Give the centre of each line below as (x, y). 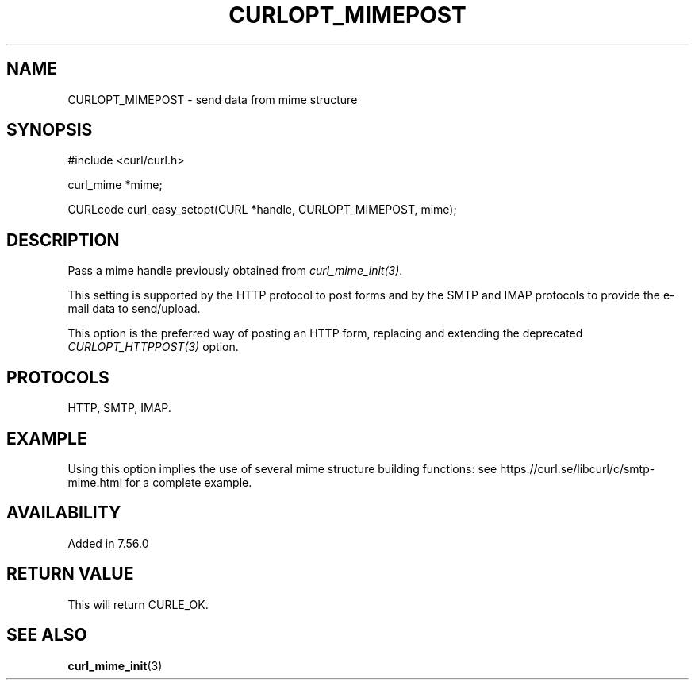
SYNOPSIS (50, 130)
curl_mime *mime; (115, 185)
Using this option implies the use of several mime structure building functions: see (282, 468)
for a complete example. (188, 482)
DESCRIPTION (63, 240)
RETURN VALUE (70, 574)
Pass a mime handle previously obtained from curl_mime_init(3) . (235, 271)
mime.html (95, 482)
